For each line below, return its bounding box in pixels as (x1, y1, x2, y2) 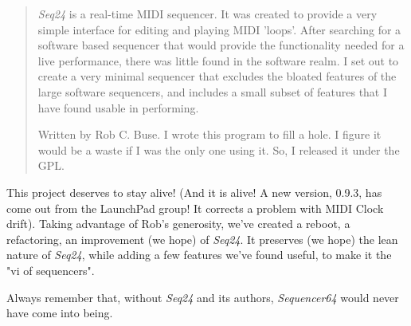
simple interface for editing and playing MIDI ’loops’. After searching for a (37, 21, 401, 37)
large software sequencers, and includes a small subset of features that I (37, 83, 388, 100)
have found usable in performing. (37, 99, 199, 116)
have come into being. (6, 304, 113, 321)
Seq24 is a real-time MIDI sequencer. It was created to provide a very (37, 6, 378, 22)
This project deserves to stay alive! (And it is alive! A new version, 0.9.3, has (6, 183, 382, 200)
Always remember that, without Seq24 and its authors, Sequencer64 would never (6, 289, 399, 305)
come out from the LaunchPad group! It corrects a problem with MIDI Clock (6, 199, 384, 216)
